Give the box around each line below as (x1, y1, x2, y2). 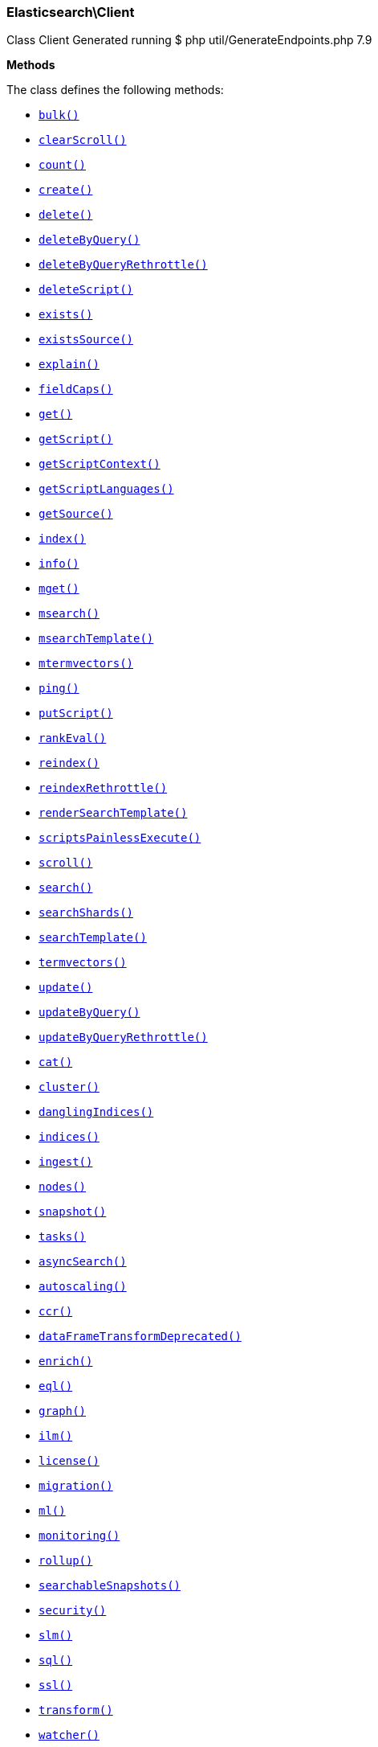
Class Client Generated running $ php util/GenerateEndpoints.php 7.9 (6, 33, 372, 47)
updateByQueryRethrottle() (39, 1031, 208, 1044)
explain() (39, 358, 100, 371)
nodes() (39, 1180, 87, 1194)
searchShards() (39, 906, 134, 920)
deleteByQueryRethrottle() (39, 258, 208, 272)
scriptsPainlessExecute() (39, 831, 201, 845)
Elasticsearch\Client (6, 4, 135, 20)
